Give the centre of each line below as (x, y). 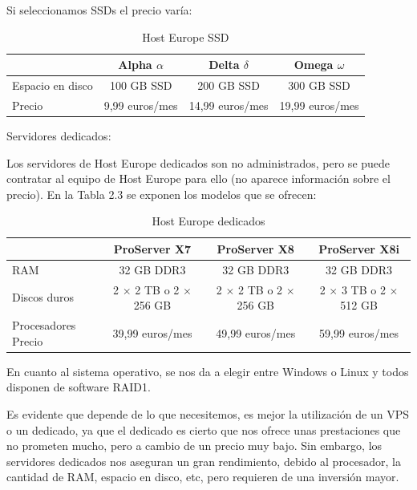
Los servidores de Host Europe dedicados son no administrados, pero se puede (198, 162)
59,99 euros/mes (359, 332)
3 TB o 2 (363, 289)
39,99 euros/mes (152, 332)
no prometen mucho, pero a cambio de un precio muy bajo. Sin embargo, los (194, 445)
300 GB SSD (319, 85)
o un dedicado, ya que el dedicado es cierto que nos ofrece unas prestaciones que (204, 429)
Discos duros (43, 297)
